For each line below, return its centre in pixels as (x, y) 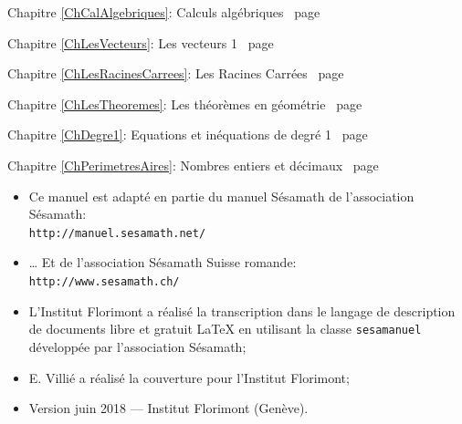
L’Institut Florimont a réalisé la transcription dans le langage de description (242, 310)
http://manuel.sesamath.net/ (117, 233)
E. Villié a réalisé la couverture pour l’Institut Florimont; (189, 377)
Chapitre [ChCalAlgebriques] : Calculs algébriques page (164, 12)
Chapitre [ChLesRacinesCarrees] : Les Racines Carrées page (176, 73)
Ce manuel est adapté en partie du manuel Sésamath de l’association (221, 196)
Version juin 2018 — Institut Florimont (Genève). (168, 408)
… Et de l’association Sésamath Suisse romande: (163, 262)
